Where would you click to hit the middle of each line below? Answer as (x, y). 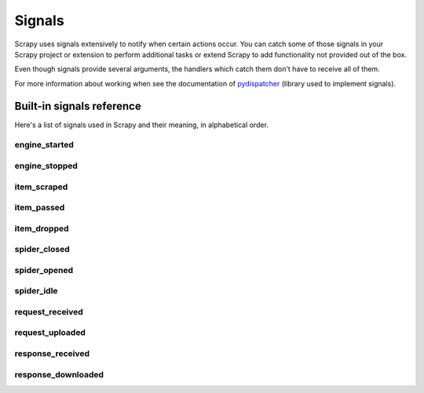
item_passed (40, 208)
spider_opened (44, 270)
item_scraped (41, 187)
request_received (49, 311)
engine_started (44, 145)
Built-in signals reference (78, 106)
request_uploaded (50, 333)
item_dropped (42, 228)
